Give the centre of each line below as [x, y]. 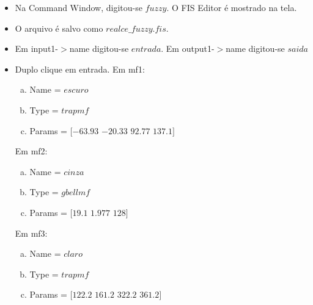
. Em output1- [188, 48]
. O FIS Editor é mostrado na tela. [232, 7]
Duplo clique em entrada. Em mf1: [80, 69]
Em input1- [37, 48]
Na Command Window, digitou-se [79, 7]
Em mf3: [31, 233]
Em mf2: [31, 151]
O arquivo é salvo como [59, 28]
